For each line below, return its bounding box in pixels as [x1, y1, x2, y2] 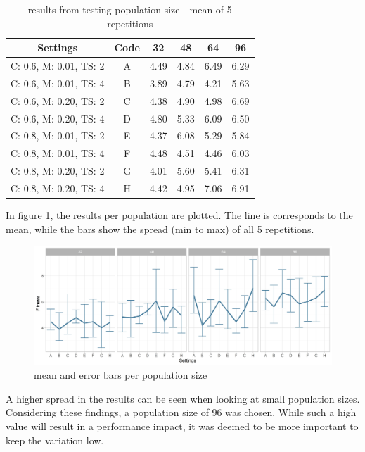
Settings [37, 40, 78, 55]
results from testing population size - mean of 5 [27, 2, 232, 16]
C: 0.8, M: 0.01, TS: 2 [11, 128, 105, 143]
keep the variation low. [6, 432, 104, 447]
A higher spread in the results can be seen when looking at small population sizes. [6, 391, 360, 406]
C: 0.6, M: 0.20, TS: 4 [11, 111, 105, 125]
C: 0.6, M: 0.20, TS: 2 [11, 93, 105, 108]
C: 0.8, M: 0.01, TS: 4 [11, 146, 105, 161]
